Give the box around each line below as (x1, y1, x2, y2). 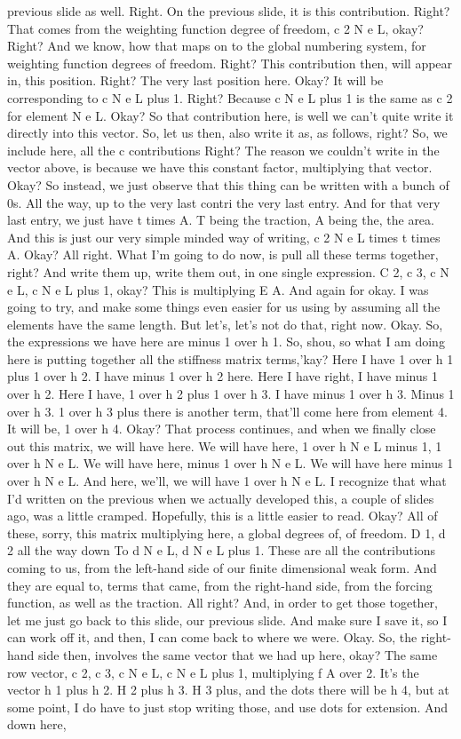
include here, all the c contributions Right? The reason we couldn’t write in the (7, 140, 440, 159)
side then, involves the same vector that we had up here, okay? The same (38, 645, 438, 664)
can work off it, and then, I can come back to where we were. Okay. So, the (7, 628, 417, 647)
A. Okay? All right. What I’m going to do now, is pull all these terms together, (7, 245, 439, 264)
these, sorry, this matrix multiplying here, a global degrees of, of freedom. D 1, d (7, 523, 446, 542)
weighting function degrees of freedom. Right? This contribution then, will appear (7, 53, 453, 72)
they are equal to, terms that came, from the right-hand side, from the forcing (7, 576, 433, 594)
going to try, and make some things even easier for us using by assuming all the (7, 298, 441, 316)
